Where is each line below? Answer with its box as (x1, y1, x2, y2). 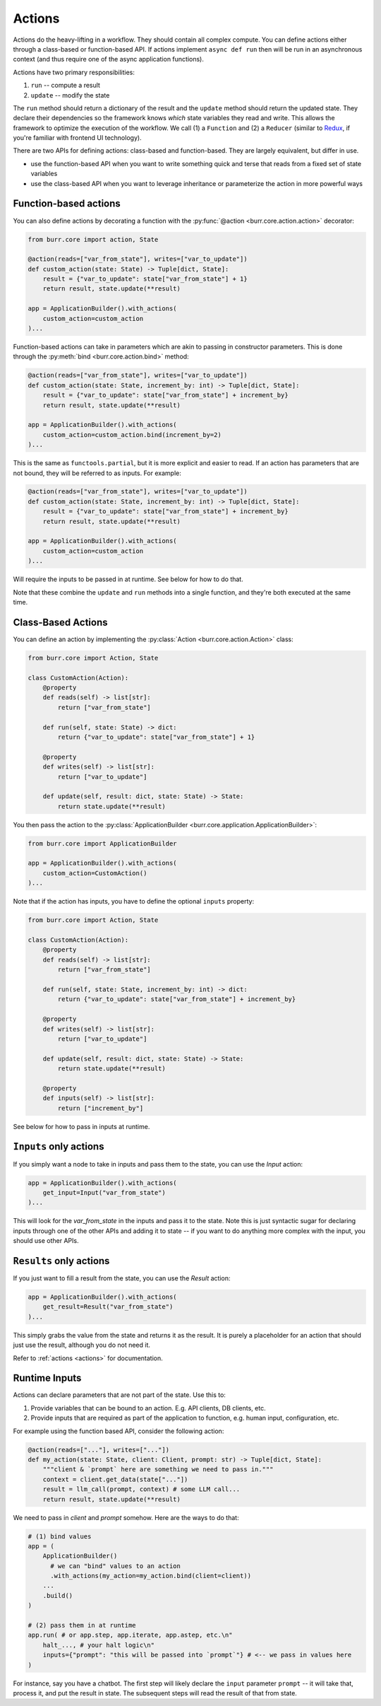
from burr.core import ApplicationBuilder (28, 839, 177, 848)
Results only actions (13, 1255, 110, 1267)
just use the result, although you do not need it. (13, 1340, 151, 1350)
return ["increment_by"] (57, 1104, 144, 1112)
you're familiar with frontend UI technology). (13, 134, 142, 142)
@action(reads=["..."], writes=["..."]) (28, 1446, 169, 1454)
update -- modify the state (30, 90, 110, 99)
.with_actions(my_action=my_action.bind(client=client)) (50, 1572, 252, 1580)
